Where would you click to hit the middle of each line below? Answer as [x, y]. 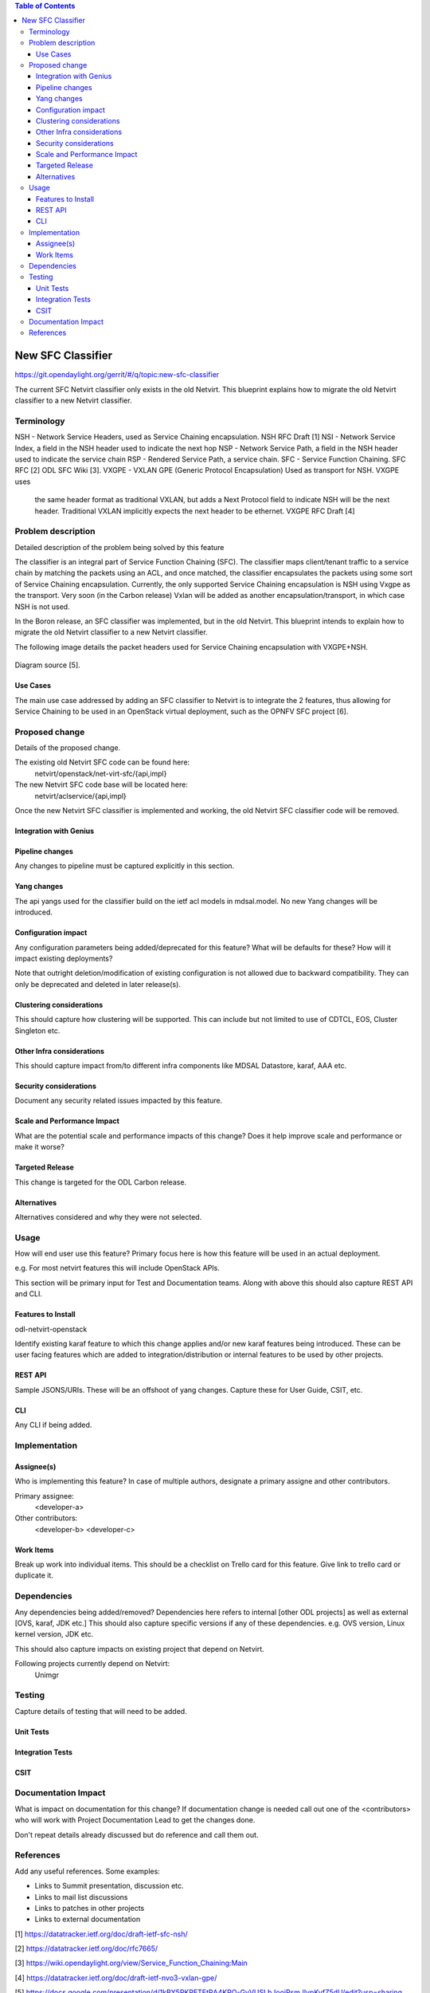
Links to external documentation [88, 1919]
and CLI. [29, 1294]
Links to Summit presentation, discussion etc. [109, 1886]
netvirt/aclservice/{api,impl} [80, 796]
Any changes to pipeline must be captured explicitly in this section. [125, 866]
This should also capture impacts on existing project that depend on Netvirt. [139, 1649]
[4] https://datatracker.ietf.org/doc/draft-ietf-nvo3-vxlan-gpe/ [116, 1978]
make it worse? [40, 1147]
